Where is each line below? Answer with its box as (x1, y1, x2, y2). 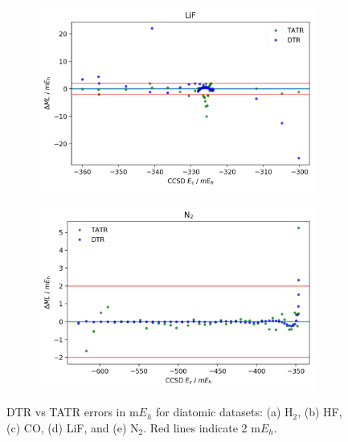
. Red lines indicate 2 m (143, 419, 260, 436)
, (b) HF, (297, 403, 342, 420)
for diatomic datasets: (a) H (156, 403, 293, 420)
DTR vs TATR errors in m (6, 403, 139, 420)
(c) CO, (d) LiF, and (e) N (6, 419, 139, 436)
